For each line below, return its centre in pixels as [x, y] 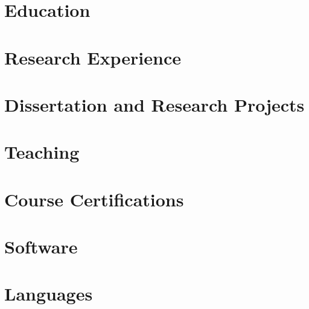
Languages [49, 294]
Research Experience [93, 57]
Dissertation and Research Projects [154, 104]
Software [41, 247]
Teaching [42, 152]
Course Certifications [94, 199]
